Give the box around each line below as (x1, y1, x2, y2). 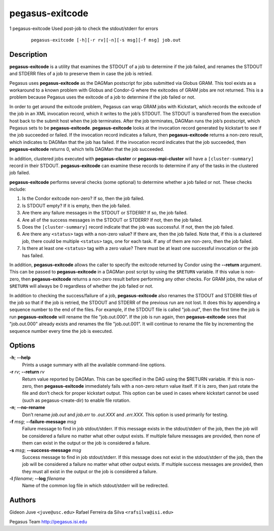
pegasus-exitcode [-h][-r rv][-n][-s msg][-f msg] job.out (31, 37, 181, 43)
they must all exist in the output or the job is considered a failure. (22, 468, 157, 475)
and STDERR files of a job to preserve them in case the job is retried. (9, 71, 153, 77)
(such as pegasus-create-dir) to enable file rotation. (22, 397, 131, 403)
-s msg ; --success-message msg (9, 447, 81, 453)
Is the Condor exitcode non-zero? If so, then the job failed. (22, 196, 145, 202)
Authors (9, 496, 36, 505)
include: (9, 186, 26, 193)
